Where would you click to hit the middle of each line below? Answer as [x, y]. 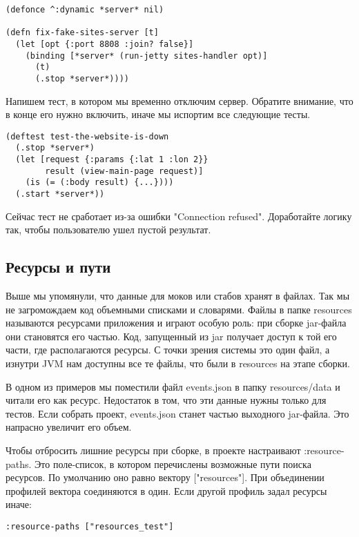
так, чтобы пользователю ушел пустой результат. [108, 230]
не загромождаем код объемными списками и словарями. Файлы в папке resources [179, 309]
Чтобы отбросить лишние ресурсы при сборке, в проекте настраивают [153, 450]
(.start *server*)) [60, 194]
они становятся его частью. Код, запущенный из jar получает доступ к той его [171, 336]
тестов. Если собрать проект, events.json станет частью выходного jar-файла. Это [177, 413]
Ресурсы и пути [58, 267]
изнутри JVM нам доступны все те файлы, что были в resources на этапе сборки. [178, 363]
